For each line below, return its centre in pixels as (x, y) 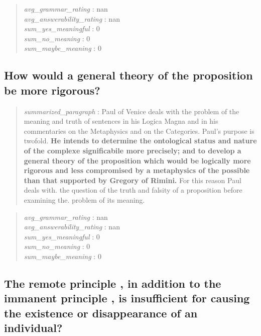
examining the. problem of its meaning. (84, 199)
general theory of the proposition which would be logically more (137, 160)
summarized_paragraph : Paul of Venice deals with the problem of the (132, 111)
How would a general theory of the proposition (128, 75)
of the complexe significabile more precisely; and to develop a (133, 150)
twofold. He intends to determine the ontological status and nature (140, 141)
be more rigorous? (52, 90)
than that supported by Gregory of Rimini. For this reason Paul (133, 180)
